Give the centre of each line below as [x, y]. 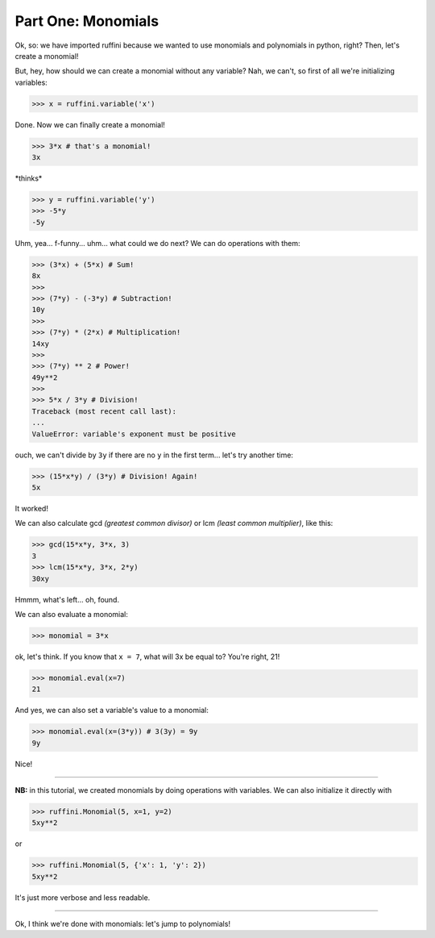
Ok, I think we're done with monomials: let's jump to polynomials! [123, 924]
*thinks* [29, 178]
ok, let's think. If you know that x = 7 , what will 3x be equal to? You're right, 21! [147, 657]
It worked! [31, 508]
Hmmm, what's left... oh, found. [67, 599]
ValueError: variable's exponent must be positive [134, 434]
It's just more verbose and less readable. [83, 897]
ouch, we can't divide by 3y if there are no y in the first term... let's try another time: [154, 455]
